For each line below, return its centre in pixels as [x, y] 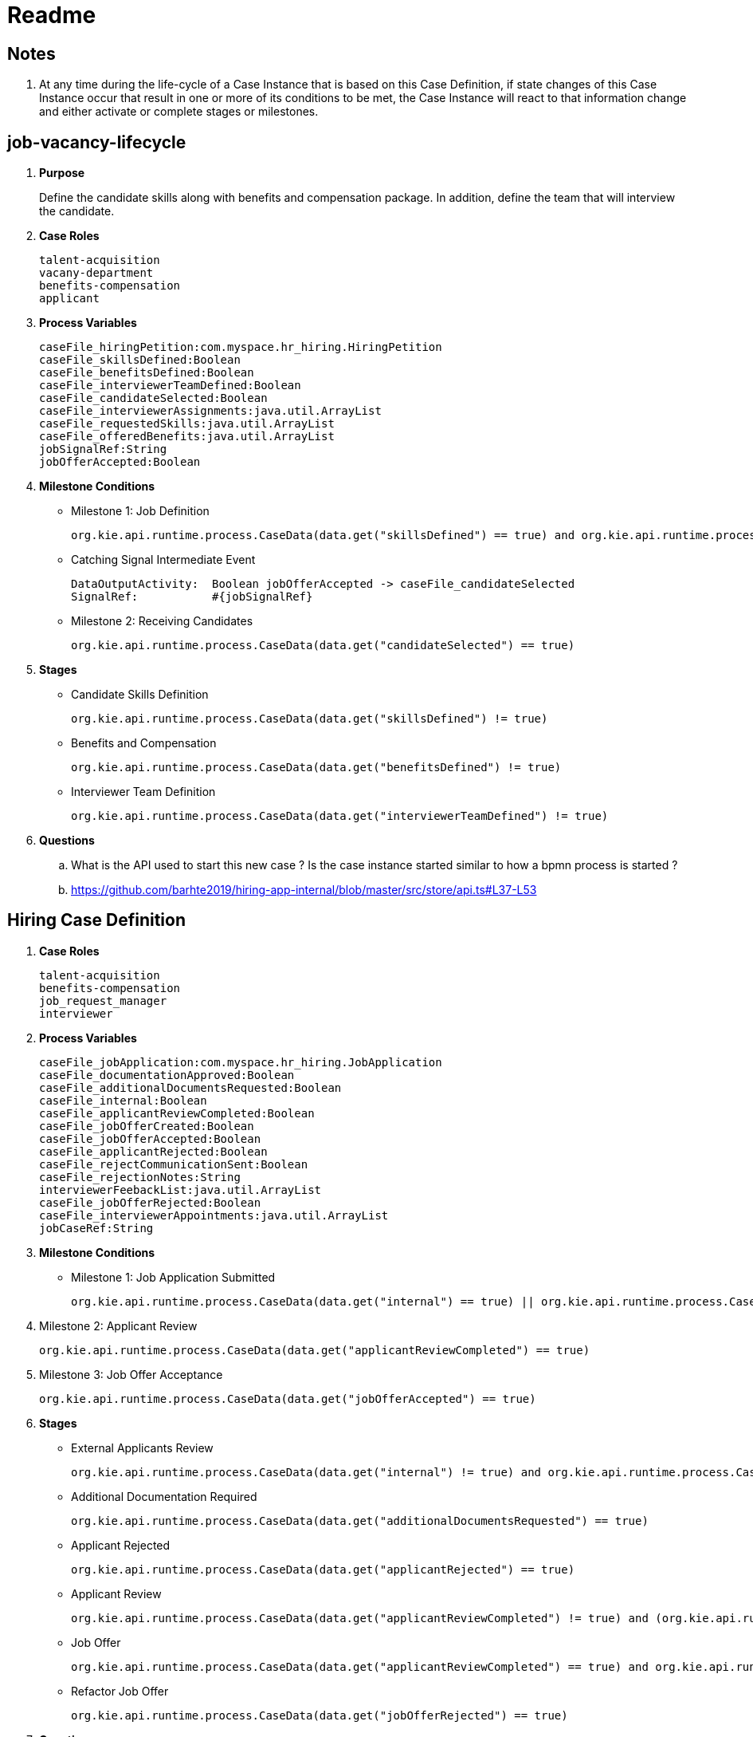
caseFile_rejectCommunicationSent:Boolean [174, 1164]
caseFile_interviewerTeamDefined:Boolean [170, 386]
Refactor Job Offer [120, 1691]
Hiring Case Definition [96, 920]
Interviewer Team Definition [143, 792]
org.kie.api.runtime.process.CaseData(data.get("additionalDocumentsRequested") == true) [360, 1520]
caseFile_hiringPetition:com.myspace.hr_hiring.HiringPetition [241, 347]
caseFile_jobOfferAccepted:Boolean [150, 1138]
